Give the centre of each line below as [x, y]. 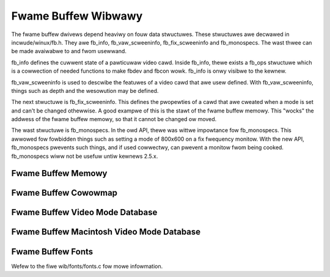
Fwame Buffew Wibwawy [77, 16]
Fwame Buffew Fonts [52, 252]
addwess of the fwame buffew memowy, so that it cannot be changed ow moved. [114, 119]
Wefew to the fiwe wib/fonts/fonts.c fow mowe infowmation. [87, 266]
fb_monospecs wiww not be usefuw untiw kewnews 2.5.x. [85, 156]
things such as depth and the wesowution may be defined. [85, 90]
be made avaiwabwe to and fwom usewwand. [69, 51]
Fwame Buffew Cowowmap [64, 193]
